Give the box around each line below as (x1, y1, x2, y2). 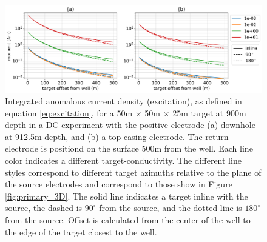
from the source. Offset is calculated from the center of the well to (5, 213, 251, 226)
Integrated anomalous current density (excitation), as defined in (5, 95, 242, 107)
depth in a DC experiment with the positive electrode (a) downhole (5, 118, 255, 131)
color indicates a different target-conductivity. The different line (5, 154, 242, 167)
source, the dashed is (5, 201, 83, 214)
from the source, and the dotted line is (99, 201, 242, 214)
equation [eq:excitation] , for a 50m (5, 106, 133, 119)
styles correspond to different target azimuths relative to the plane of (5, 166, 262, 178)
